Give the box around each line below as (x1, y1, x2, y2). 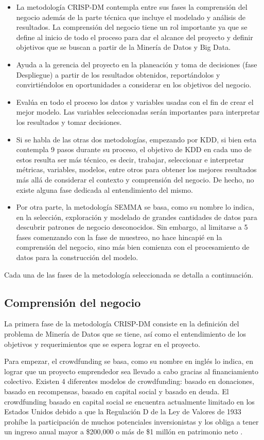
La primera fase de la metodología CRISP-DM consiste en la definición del (4, 318, 239, 329)
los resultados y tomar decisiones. (16, 116, 122, 127)
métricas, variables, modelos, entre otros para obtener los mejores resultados (16, 164, 257, 175)
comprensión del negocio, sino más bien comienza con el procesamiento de (16, 242, 250, 252)
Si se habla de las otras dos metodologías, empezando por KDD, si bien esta (16, 134, 257, 144)
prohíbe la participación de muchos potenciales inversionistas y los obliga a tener (4, 416, 259, 427)
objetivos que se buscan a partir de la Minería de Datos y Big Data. (16, 42, 231, 52)
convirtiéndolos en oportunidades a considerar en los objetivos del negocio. (16, 79, 252, 90)
